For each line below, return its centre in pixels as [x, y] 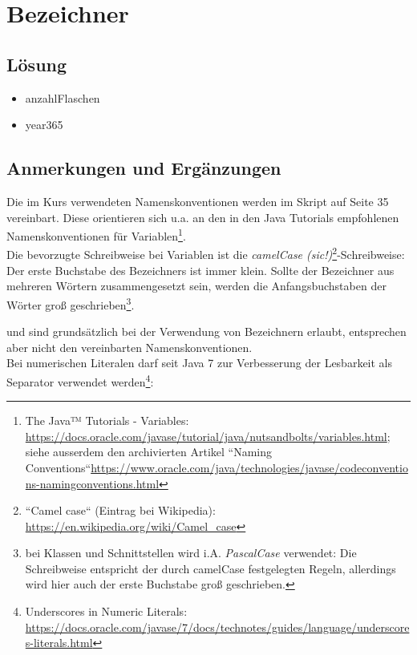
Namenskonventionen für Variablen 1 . [96, 235]
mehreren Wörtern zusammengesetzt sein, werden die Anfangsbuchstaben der [196, 286]
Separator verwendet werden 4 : [80, 380]
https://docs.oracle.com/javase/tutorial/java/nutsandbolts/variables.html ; [208, 436]
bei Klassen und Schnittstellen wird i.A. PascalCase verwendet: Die [191, 553]
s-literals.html [59, 643]
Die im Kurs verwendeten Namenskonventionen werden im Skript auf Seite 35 [198, 201]
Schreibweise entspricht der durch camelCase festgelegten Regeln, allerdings [211, 568]
